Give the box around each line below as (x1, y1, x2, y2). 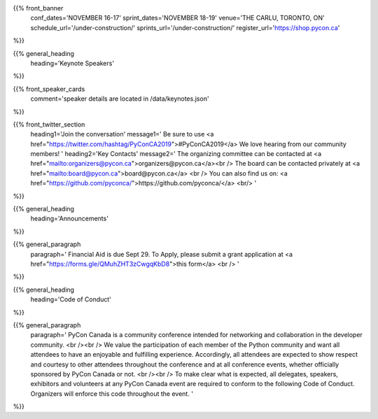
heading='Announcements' (30, 214, 108, 223)
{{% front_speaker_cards (13, 85, 85, 93)
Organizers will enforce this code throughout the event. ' (30, 389, 194, 398)
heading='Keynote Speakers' (30, 59, 115, 67)
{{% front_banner (13, 4, 64, 12)
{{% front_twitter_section (13, 120, 85, 129)
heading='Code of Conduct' (30, 295, 112, 304)
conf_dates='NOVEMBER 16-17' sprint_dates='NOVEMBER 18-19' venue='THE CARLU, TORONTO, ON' (30, 14, 325, 22)
